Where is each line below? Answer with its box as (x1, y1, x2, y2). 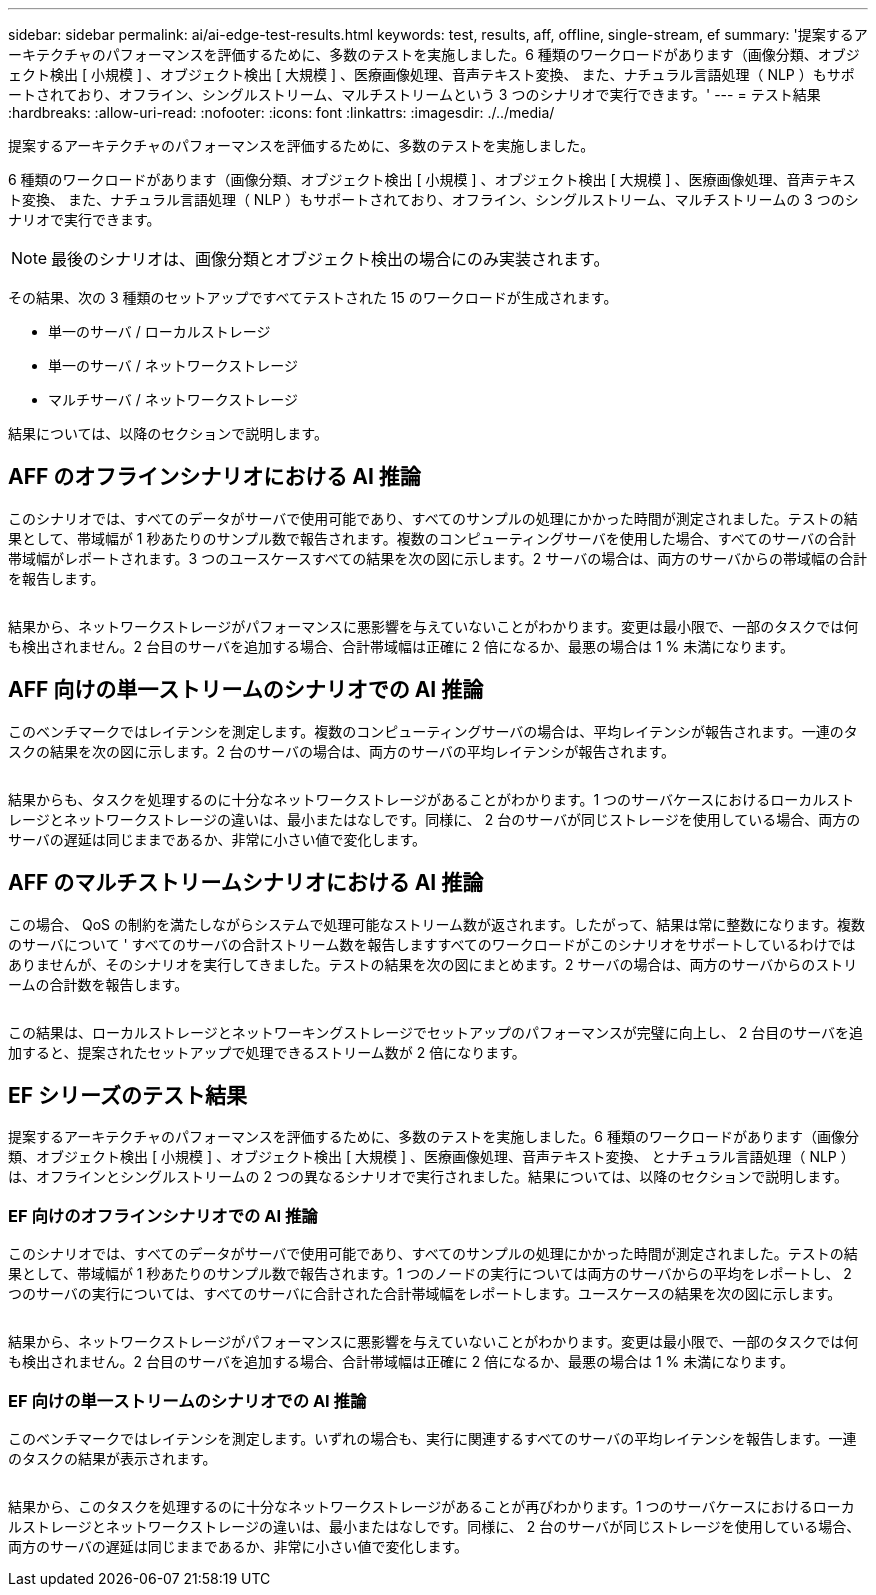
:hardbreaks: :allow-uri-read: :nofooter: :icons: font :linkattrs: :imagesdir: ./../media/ (8, 104, 555, 121)
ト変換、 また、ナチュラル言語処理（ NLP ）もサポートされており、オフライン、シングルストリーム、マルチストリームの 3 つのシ (8, 191, 859, 208)
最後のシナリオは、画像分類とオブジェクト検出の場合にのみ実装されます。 (51, 249, 610, 269)
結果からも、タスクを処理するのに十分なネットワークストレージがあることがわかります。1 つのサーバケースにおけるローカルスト (8, 790, 855, 808)
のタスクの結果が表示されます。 (8, 1449, 217, 1467)
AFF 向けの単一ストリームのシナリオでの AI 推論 (8, 677, 484, 703)
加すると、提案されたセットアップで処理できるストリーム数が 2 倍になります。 (8, 1043, 526, 1061)
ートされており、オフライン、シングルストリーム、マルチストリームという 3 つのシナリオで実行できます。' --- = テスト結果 (8, 86, 821, 103)
